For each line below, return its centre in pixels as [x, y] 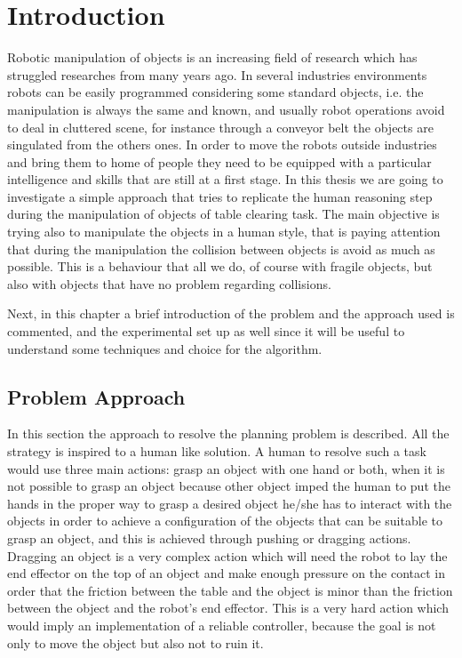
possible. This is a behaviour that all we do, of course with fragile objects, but [220, 266]
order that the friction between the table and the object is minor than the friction [230, 590]
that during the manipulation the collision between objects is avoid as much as [221, 249]
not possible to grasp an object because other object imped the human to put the [229, 486]
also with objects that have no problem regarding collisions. [169, 283]
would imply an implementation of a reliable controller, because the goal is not [222, 625]
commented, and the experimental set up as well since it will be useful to [206, 331]
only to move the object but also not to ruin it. [135, 642]
